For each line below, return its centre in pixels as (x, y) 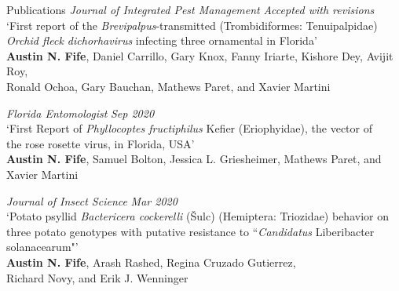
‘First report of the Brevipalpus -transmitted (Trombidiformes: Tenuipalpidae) (192, 25)
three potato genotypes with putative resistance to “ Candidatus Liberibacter (190, 231)
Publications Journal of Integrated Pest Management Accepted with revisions (190, 9)
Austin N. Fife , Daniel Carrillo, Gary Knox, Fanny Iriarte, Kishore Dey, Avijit (200, 55)
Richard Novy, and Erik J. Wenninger (97, 277)
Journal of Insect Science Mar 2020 (92, 200)
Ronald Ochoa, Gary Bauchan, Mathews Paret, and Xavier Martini (168, 86)
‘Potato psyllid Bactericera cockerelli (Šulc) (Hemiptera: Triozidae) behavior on (198, 216)
